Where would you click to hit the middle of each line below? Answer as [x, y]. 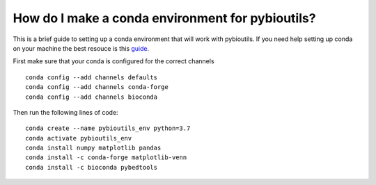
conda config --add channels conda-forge [97, 87]
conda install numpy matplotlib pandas [93, 148]
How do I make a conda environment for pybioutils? [164, 18]
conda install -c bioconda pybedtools [92, 167]
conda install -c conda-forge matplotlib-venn [106, 158]
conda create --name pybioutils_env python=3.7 [108, 128]
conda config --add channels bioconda [92, 97]
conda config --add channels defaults [92, 77]
